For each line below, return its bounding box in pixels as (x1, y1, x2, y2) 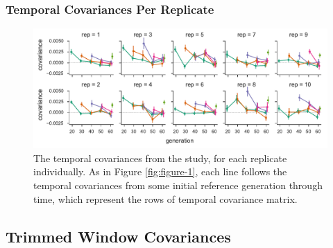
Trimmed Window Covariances (6, 225, 231, 247)
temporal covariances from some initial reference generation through (33, 178, 323, 193)
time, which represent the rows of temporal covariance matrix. (33, 191, 298, 206)
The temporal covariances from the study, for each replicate (33, 150, 287, 165)
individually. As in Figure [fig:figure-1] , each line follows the (33, 164, 287, 179)
